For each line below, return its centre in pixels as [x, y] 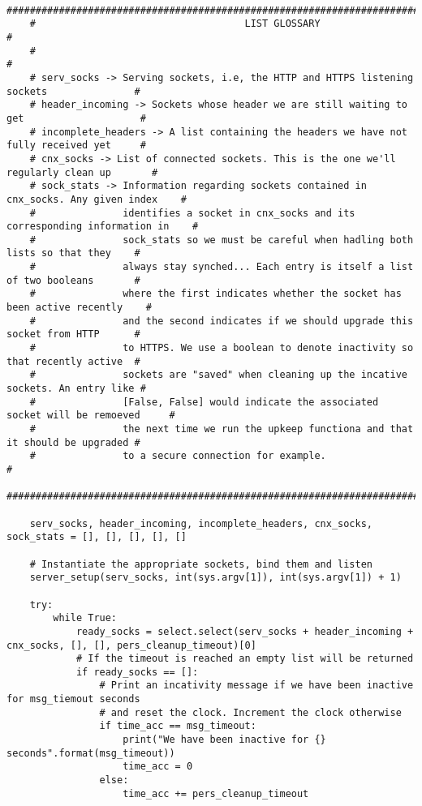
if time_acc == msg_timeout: [178, 726]
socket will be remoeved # [91, 416]
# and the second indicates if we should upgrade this [222, 321]
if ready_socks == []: [137, 672]
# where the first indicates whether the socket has [215, 294]
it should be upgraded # [73, 442]
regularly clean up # [82, 172]
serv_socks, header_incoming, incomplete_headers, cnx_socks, [201, 523]
